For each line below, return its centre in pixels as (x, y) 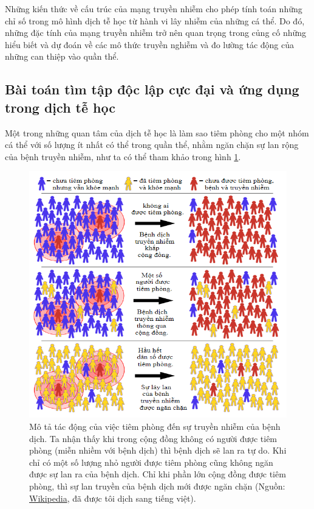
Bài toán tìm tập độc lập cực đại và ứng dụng (152, 89)
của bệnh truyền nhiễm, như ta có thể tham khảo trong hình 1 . (123, 156)
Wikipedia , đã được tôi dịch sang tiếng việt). (113, 498)
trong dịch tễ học (60, 107)
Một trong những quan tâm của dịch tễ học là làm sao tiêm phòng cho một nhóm (157, 132)
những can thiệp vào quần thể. (62, 56)
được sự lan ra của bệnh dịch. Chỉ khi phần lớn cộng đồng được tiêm (158, 474)
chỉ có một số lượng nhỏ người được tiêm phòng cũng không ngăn (151, 462)
